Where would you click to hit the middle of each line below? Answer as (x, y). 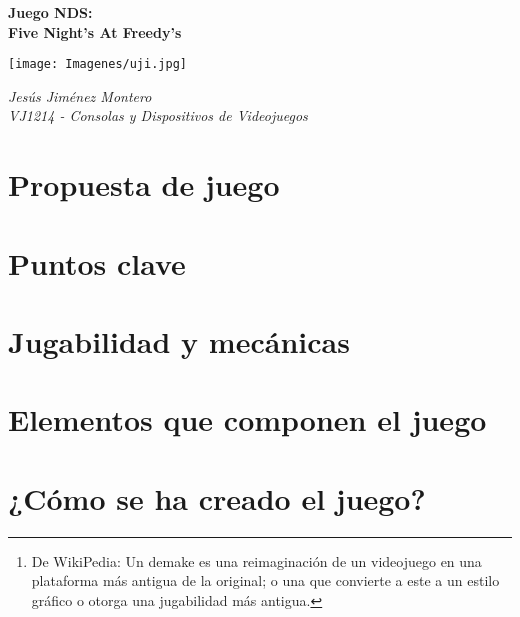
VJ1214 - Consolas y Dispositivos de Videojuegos (158, 115)
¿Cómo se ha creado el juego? (217, 497)
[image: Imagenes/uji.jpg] (97, 64)
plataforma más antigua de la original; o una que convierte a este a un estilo (265, 580)
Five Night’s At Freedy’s (95, 31)
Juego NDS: (50, 12)
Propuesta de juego (144, 184)
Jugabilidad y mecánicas (179, 340)
